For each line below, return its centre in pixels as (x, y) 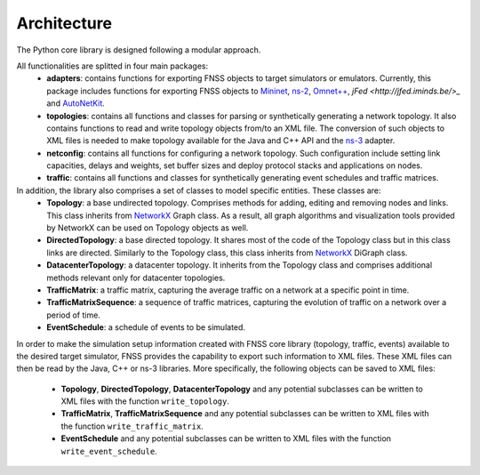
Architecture (64, 23)
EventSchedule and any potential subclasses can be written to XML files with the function (226, 439)
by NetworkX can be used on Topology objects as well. (148, 228)
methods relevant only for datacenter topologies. (136, 278)
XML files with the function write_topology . (145, 401)
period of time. (74, 315)
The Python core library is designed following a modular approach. (139, 50)
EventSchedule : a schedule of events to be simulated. (146, 327)
